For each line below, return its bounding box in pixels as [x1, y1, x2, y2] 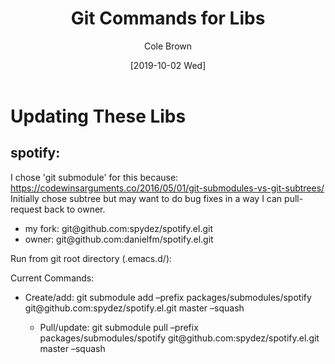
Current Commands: [10, 272, 95, 284]
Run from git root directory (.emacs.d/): [10, 252, 173, 264]
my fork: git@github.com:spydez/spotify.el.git [24, 222, 213, 234]
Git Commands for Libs [70, 7, 266, 30]
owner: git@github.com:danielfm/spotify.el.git [24, 233, 214, 245]
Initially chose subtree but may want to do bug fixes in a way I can [10, 192, 283, 204]
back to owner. [44, 203, 106, 215]
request [10, 203, 43, 215]
